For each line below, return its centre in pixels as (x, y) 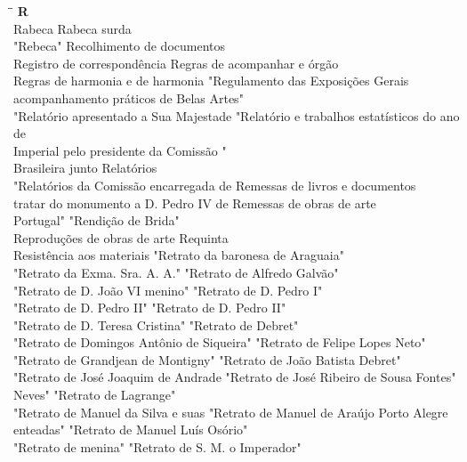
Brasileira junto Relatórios (85, 168)
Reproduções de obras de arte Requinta (121, 237)
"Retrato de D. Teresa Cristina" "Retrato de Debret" (156, 324)
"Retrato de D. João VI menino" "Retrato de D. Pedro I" (168, 290)
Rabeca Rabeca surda (72, 28)
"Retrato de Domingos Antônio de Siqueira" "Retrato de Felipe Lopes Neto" (220, 342)
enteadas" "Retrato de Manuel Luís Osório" (131, 430)
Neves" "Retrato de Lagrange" (95, 395)
